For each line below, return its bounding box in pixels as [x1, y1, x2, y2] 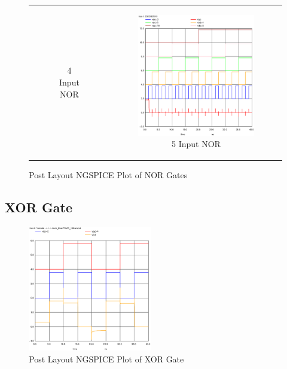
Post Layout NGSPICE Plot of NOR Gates [29, 169, 188, 181]
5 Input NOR [172, 138, 221, 150]
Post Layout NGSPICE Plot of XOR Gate [29, 352, 184, 365]
